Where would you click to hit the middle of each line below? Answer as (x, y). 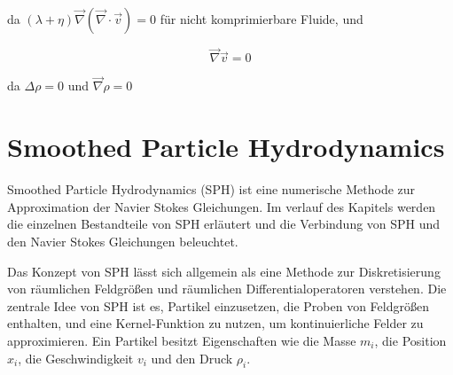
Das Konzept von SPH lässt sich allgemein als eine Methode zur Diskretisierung (224, 271)
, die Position (410, 340)
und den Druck (192, 358)
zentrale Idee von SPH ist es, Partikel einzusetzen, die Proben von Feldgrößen (218, 305)
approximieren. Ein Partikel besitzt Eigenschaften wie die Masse (182, 340)
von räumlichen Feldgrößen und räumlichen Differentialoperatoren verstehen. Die (227, 289)
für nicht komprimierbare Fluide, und (262, 19)
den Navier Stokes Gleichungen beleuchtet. (123, 241)
